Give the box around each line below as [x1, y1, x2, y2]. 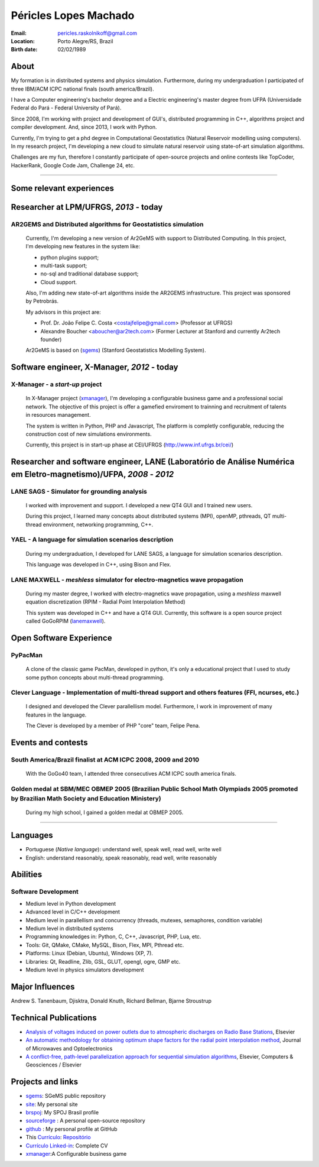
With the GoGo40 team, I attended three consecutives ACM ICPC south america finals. [25, 770, 236, 777]
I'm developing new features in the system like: [25, 243, 141, 250]
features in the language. [25, 711, 87, 718]
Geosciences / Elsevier [25, 1061, 82, 1068]
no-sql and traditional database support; [40, 270, 139, 277]
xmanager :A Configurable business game [25, 1150, 127, 1157]
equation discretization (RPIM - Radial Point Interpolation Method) [25, 598, 185, 605]
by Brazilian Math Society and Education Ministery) [11, 795, 162, 803]
